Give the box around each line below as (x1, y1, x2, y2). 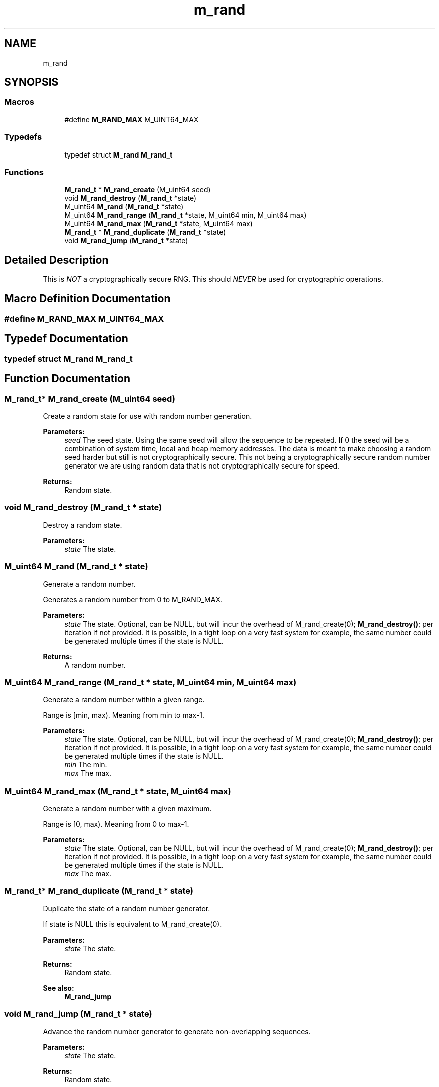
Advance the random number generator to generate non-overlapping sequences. (43, 1027, 311, 1036)
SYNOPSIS (4, 76, 59, 89)
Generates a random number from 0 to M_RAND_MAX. (43, 595, 223, 604)
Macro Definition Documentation (4, 292, 171, 305)
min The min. (64, 760, 107, 769)
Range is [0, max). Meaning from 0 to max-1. (43, 820, 189, 829)
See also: (43, 983, 74, 992)
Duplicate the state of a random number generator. (43, 904, 210, 913)
